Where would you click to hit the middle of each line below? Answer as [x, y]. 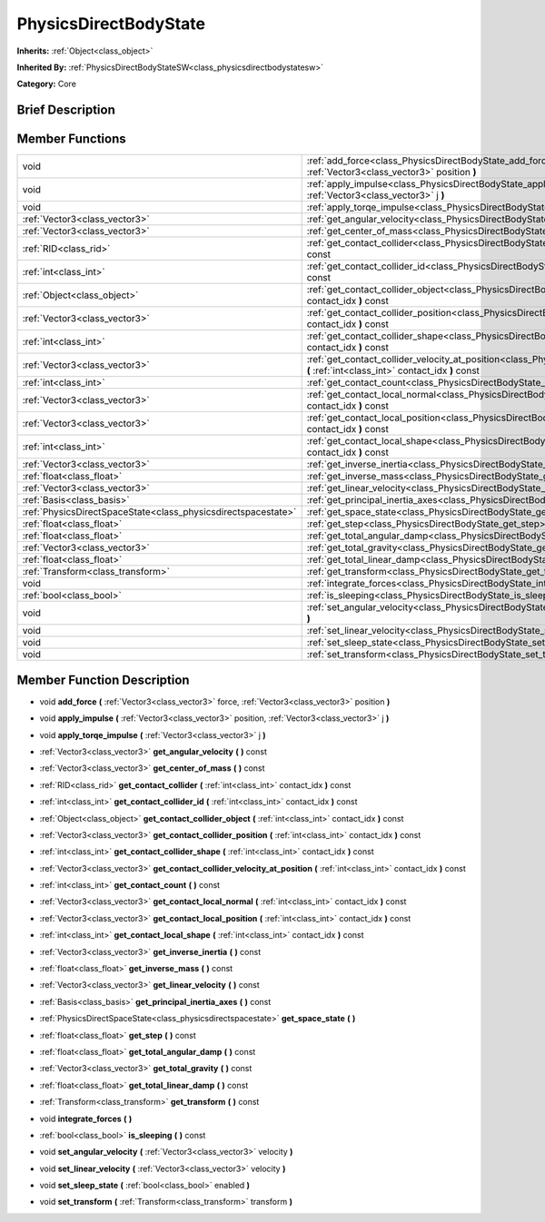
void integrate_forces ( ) [86, 1119]
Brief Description [66, 110]
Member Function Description [103, 680]
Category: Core [47, 84]
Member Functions [71, 139]
